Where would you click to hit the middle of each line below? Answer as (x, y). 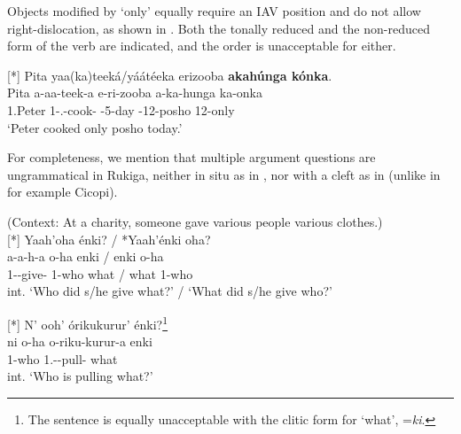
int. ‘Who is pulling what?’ (80, 376)
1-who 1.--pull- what (63, 358)
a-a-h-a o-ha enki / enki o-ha (86, 256)
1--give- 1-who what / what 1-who (100, 273)
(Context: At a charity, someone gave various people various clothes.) (195, 221)
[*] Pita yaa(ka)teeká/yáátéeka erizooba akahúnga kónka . (170, 75)
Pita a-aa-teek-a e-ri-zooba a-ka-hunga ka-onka (135, 93)
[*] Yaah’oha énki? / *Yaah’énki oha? (109, 239)
